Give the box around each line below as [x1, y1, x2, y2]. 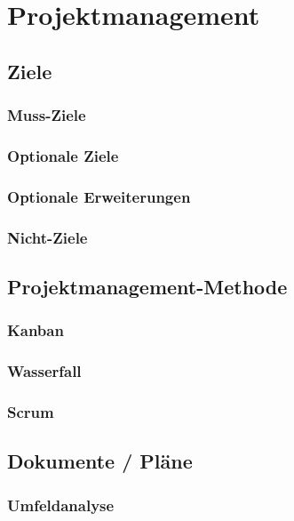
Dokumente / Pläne [7, 447, 193, 475]
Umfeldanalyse [7, 493, 115, 516]
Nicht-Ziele [7, 226, 88, 248]
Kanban [7, 319, 64, 341]
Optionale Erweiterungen [7, 185, 191, 207]
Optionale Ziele [7, 144, 119, 166]
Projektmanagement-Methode [7, 272, 288, 300]
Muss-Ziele [7, 104, 86, 126]
